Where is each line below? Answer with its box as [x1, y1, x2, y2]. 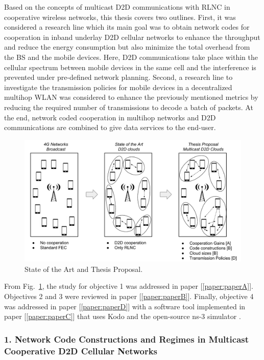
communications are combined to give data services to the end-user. [4, 122, 216, 133]
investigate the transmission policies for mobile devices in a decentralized [4, 81, 232, 92]
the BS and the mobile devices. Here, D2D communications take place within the [4, 51, 258, 62]
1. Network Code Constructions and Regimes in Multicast [4, 332, 249, 345]
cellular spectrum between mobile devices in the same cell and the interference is [4, 61, 256, 72]
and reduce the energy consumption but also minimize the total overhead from [4, 41, 250, 52]
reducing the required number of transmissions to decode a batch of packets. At [4, 101, 253, 112]
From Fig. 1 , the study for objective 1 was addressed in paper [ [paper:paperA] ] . [4, 281, 253, 291]
